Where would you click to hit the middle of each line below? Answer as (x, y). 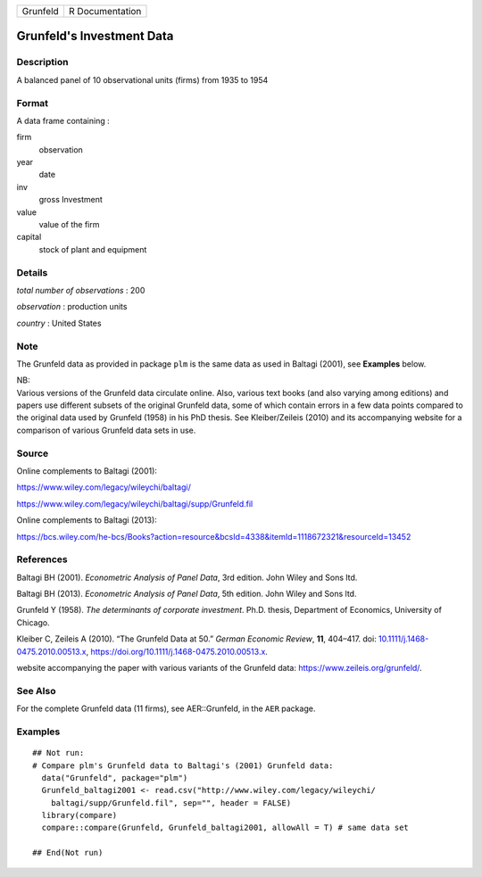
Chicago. (33, 622)
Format (33, 103)
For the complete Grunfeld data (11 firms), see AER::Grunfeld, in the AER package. (166, 708)
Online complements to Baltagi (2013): (87, 520)
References (42, 559)
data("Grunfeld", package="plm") (115, 778)
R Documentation (105, 11)
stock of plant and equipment (93, 249)
